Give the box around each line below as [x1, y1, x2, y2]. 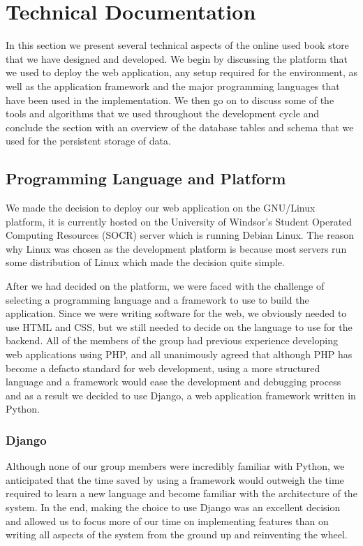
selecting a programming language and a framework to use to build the [6, 292, 309, 307]
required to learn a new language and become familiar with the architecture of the [6, 486, 357, 501]
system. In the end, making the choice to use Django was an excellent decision [6, 499, 341, 514]
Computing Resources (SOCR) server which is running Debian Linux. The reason [6, 228, 355, 242]
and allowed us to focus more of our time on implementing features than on [6, 513, 329, 528]
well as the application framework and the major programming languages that [6, 78, 340, 93]
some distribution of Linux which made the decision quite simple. [6, 255, 285, 270]
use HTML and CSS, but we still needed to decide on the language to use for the [6, 319, 353, 334]
